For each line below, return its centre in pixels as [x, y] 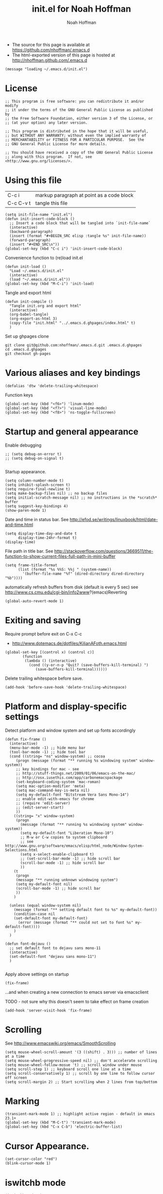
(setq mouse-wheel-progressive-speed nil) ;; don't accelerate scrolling [81, 1061]
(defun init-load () [26, 266]
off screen [16, 1078]
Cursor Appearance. [47, 1146]
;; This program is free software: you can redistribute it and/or [75, 101]
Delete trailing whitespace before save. [44, 678]
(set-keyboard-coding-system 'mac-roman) [58, 782]
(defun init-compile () [29, 301]
